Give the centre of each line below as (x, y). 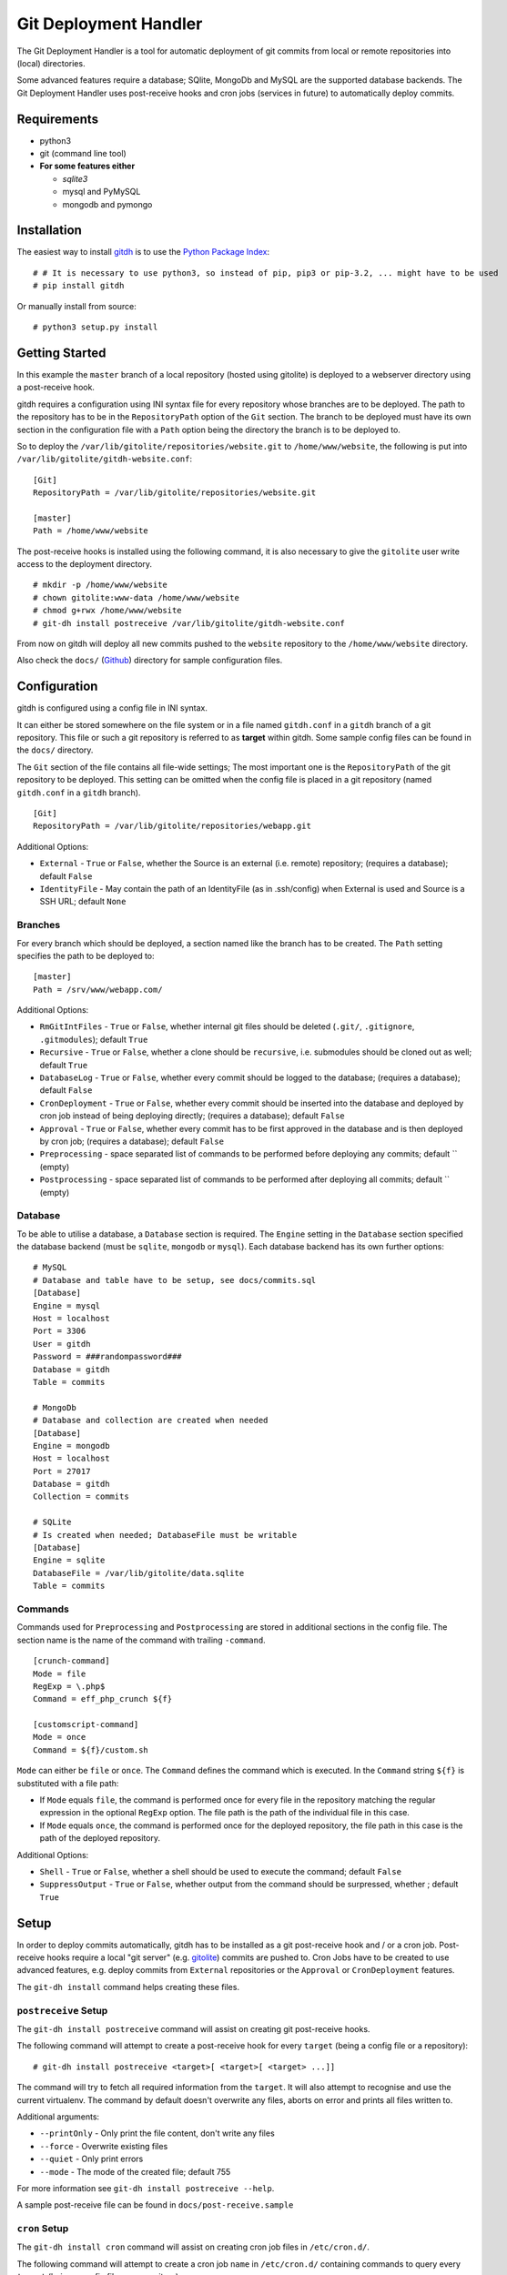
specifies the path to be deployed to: (86, 955)
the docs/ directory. (55, 750)
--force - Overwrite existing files (104, 2146)
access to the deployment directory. (85, 564)
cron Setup (43, 2229)
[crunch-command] (71, 1661)
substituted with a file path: (68, 1783)
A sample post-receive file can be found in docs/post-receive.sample (155, 2205)
